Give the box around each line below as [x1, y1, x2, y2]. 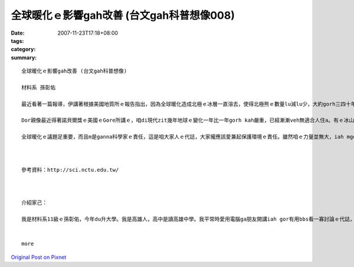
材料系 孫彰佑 [21, 84, 56, 91]
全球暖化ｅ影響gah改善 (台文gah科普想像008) [11, 9, 235, 22]
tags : [11, 37, 24, 44]
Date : [11, 29, 25, 36]
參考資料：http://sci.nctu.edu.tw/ [21, 166, 119, 173]
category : [11, 46, 36, 53]
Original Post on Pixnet [11, 253, 67, 261]
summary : [11, 54, 37, 61]
